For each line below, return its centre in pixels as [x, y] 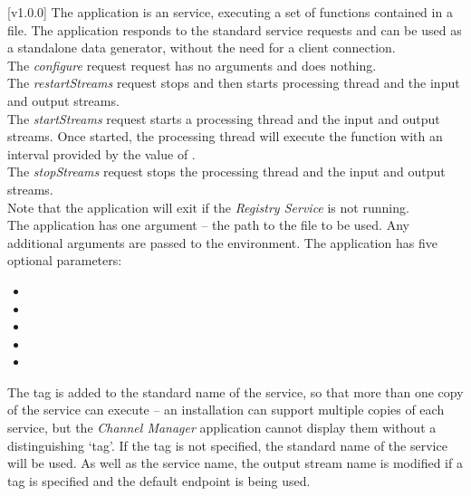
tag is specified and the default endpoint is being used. [159, 480]
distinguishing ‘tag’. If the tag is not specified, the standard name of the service [227, 445]
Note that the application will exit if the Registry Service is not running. [208, 207]
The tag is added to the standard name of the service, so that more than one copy [235, 391]
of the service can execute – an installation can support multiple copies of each [226, 410]
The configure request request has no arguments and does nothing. [192, 65]
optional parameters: [65, 260]
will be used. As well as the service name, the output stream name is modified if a [235, 463]
